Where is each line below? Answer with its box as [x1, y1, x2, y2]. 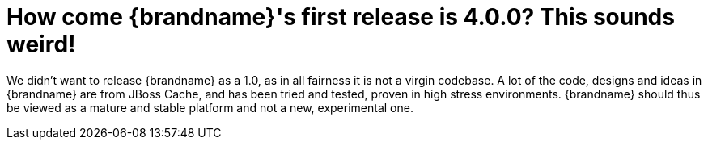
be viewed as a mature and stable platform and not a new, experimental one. [6, 100, 413, 115]
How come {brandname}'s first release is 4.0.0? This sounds [6, 3, 675, 31]
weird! [6, 31, 76, 58]
